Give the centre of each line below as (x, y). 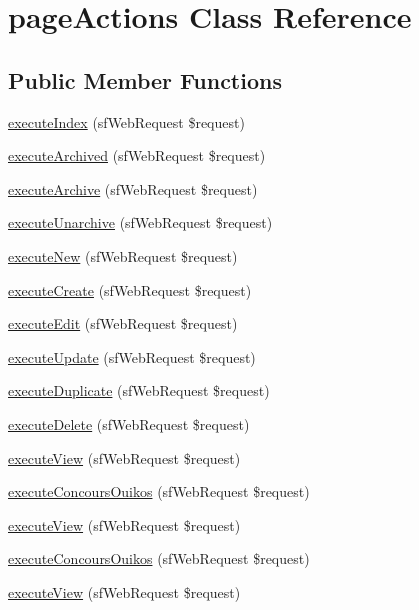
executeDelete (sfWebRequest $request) (129, 423)
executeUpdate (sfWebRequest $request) (132, 356)
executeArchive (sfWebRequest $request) (133, 188)
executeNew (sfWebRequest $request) (123, 255)
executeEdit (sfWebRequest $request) (123, 323)
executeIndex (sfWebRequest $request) (126, 121)
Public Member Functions (145, 79)
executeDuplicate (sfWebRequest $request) (139, 390)
